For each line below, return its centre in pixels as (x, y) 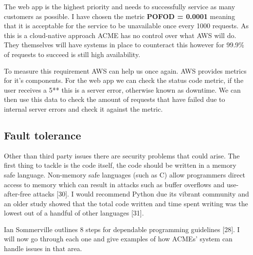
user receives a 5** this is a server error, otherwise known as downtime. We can (122, 89)
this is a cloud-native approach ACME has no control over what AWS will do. (120, 35)
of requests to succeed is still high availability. (72, 54)
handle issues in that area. (43, 248)
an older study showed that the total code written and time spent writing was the (126, 203)
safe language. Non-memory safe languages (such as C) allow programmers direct (125, 174)
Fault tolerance (43, 135)
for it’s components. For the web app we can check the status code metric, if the (124, 80)
